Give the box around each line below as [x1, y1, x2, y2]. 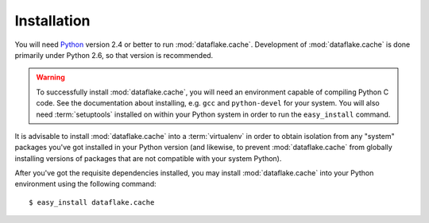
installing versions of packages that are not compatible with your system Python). [14, 153, 282, 163]
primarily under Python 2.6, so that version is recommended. [14, 50, 214, 60]
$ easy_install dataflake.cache [29, 198, 155, 206]
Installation [14, 12, 91, 29]
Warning [36, 72, 65, 83]
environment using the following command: [14, 179, 157, 189]
